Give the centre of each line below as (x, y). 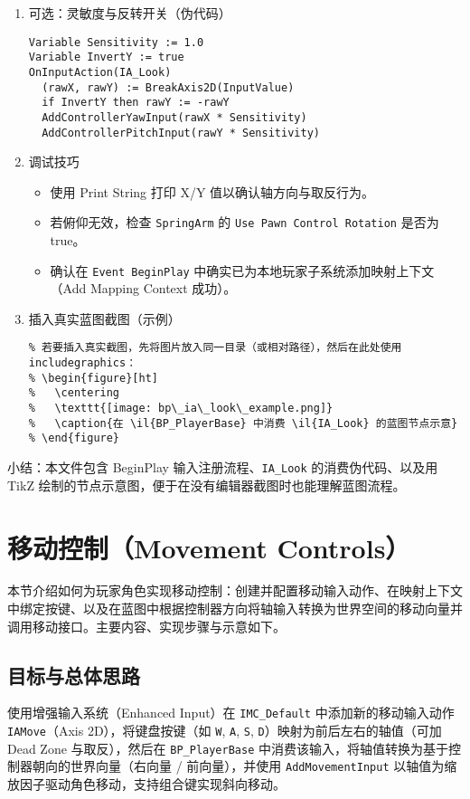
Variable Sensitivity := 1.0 (116, 42)
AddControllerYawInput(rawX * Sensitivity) (174, 117)
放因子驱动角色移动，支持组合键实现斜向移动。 (146, 784)
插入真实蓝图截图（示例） (104, 318)
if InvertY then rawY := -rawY (136, 103)
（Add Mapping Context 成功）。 (143, 288)
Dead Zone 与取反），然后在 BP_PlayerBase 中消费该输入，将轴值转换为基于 (228, 748)
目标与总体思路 (74, 675)
